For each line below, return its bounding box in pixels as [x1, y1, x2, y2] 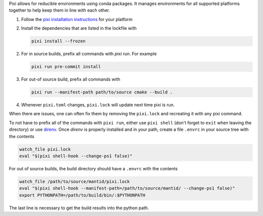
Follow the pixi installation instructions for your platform [21, 16, 133, 22]
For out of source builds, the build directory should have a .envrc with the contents [9, 166, 178, 171]
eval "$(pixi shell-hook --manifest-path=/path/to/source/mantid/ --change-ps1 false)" [19, 185, 235, 191]
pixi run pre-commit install [31, 64, 101, 70]
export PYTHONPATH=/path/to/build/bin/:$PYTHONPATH [19, 192, 146, 198]
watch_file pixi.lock [19, 146, 71, 152]
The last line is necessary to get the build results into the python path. [9, 205, 150, 211]
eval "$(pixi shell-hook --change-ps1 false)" [19, 153, 132, 159]
